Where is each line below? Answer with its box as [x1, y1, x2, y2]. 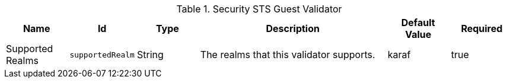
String [136, 49, 164, 60]
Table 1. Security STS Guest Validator [176, 3, 342, 15]
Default [401, 17, 435, 28]
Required [461, 23, 503, 34]
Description [266, 23, 320, 34]
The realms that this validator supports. [200, 49, 375, 60]
